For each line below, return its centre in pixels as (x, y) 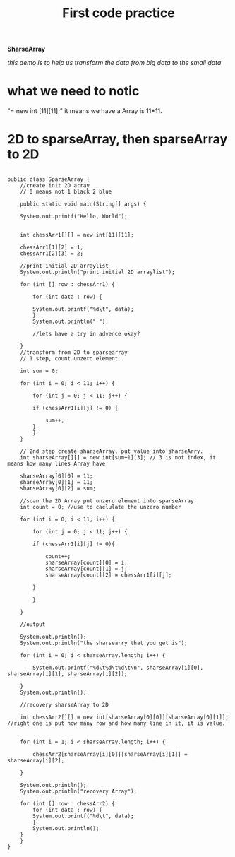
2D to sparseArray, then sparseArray (117, 140)
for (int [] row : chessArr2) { (67, 804)
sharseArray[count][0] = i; (86, 563)
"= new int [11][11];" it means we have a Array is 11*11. (85, 111)
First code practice (119, 13)
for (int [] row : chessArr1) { (67, 285)
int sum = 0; (39, 371)
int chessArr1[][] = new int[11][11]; (77, 235)
